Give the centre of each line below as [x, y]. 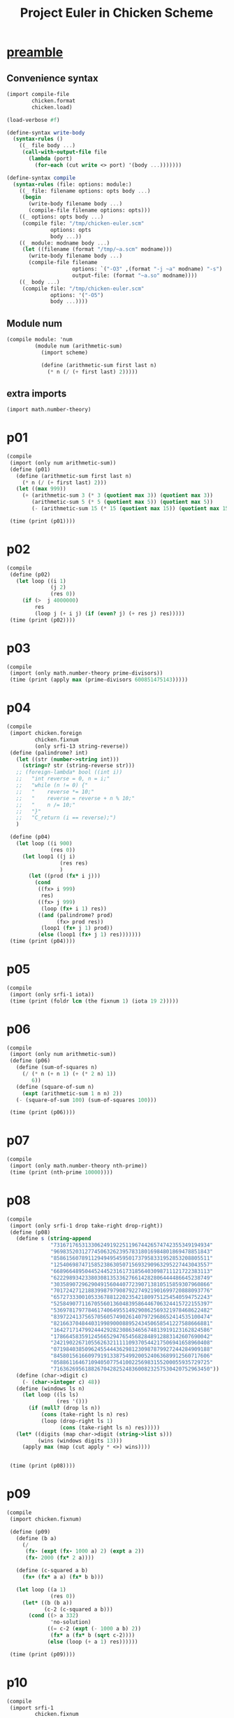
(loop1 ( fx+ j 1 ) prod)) [77, 928]
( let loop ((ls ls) [50, 1395]
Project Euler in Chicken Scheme [117, 13]
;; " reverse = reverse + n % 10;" [75, 798]
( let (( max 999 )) [41, 489]
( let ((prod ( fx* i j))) [64, 876]
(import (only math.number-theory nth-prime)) [79, 1166]
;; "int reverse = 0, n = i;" [63, 779]
